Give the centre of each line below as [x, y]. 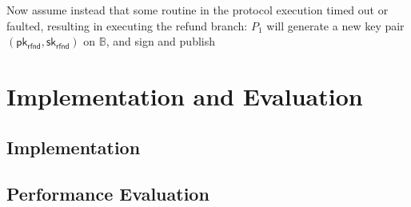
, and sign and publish [161, 41]
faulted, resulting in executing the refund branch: [127, 25]
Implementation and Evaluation [185, 96]
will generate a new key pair [335, 25]
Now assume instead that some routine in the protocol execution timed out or [198, 10]
